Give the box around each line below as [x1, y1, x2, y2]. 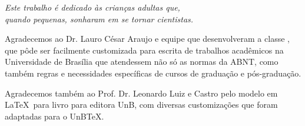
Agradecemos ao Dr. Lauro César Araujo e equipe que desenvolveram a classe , [5, 32, 290, 45]
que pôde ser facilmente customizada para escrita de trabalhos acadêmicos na [5, 44, 284, 56]
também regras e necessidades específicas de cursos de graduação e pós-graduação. [5, 67, 301, 79]
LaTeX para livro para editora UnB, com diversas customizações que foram [5, 98, 278, 111]
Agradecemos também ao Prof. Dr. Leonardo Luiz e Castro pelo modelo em [5, 87, 278, 99]
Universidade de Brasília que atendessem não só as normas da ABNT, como [5, 55, 279, 68]
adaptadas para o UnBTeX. [5, 110, 104, 122]
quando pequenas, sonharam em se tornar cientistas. [5, 12, 194, 25]
